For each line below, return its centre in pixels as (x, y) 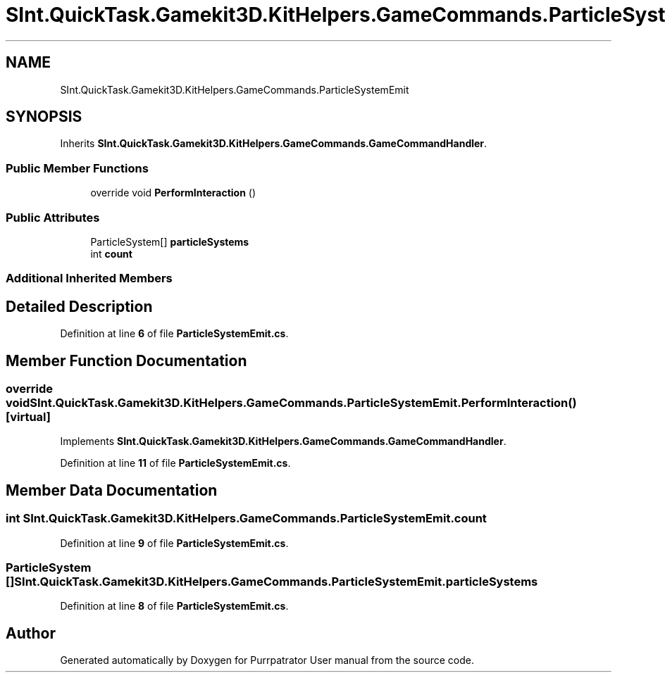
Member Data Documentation (112, 490)
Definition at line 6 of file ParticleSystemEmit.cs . (174, 334)
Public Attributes (53, 217)
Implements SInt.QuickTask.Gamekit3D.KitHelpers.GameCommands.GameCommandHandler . (283, 441)
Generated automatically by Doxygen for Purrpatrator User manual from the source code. (267, 660)
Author (31, 633)
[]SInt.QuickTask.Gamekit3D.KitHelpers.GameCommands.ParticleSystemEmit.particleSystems (272, 581)
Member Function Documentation (126, 360)
